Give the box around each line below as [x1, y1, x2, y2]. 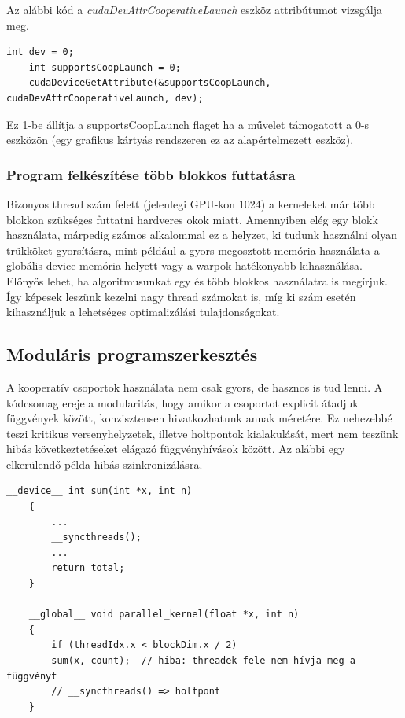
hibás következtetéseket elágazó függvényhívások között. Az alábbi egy [6, 440, 345, 457]
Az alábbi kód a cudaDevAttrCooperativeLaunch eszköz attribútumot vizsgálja [6, 2, 382, 17]
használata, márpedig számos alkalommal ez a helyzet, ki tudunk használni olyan [6, 226, 397, 243]
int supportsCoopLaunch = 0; [28, 61, 181, 73]
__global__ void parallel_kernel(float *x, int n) [28, 609, 300, 620]
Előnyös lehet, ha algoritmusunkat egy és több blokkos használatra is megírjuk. [6, 272, 388, 289]
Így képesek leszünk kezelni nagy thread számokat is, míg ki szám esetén [6, 288, 356, 304]
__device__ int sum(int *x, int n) [6, 485, 193, 497]
